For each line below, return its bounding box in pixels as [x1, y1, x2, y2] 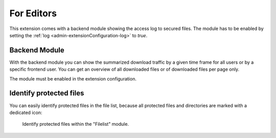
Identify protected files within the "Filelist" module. [22, 121, 129, 127]
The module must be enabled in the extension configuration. [9, 75, 136, 81]
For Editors [9, 8, 57, 19]
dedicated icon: [9, 109, 42, 116]
